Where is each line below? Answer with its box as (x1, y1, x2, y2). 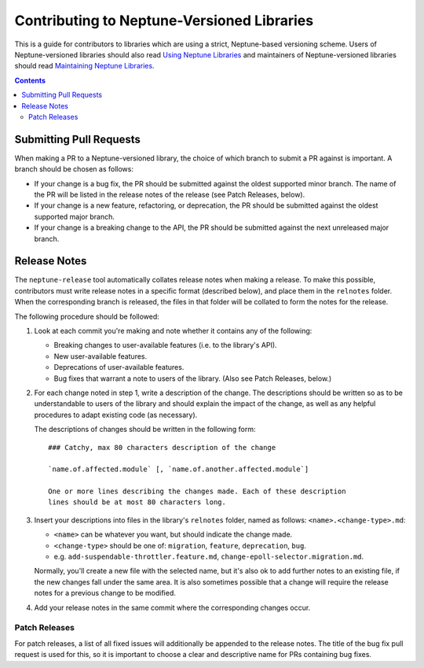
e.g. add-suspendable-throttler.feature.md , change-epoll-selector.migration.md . (53, 552, 364, 562)
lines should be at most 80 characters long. (48, 498, 227, 507)
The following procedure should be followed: (14, 312, 160, 321)
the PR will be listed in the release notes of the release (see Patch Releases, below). (34, 190, 305, 199)
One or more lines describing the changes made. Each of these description (48, 487, 346, 496)
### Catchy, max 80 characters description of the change (48, 443, 276, 452)
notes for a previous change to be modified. (34, 589, 177, 598)
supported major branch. (34, 212, 115, 221)
